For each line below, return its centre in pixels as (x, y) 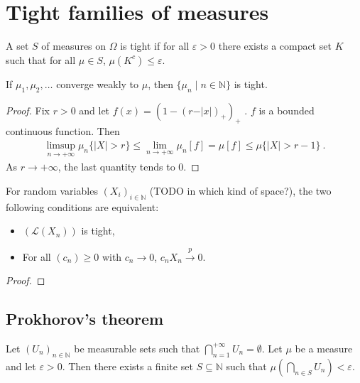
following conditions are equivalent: (82, 206)
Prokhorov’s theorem (85, 319)
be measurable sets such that (137, 348)
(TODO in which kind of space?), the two (240, 190)
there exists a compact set (275, 46)
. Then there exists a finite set (127, 366)
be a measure (324, 348)
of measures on (74, 46)
